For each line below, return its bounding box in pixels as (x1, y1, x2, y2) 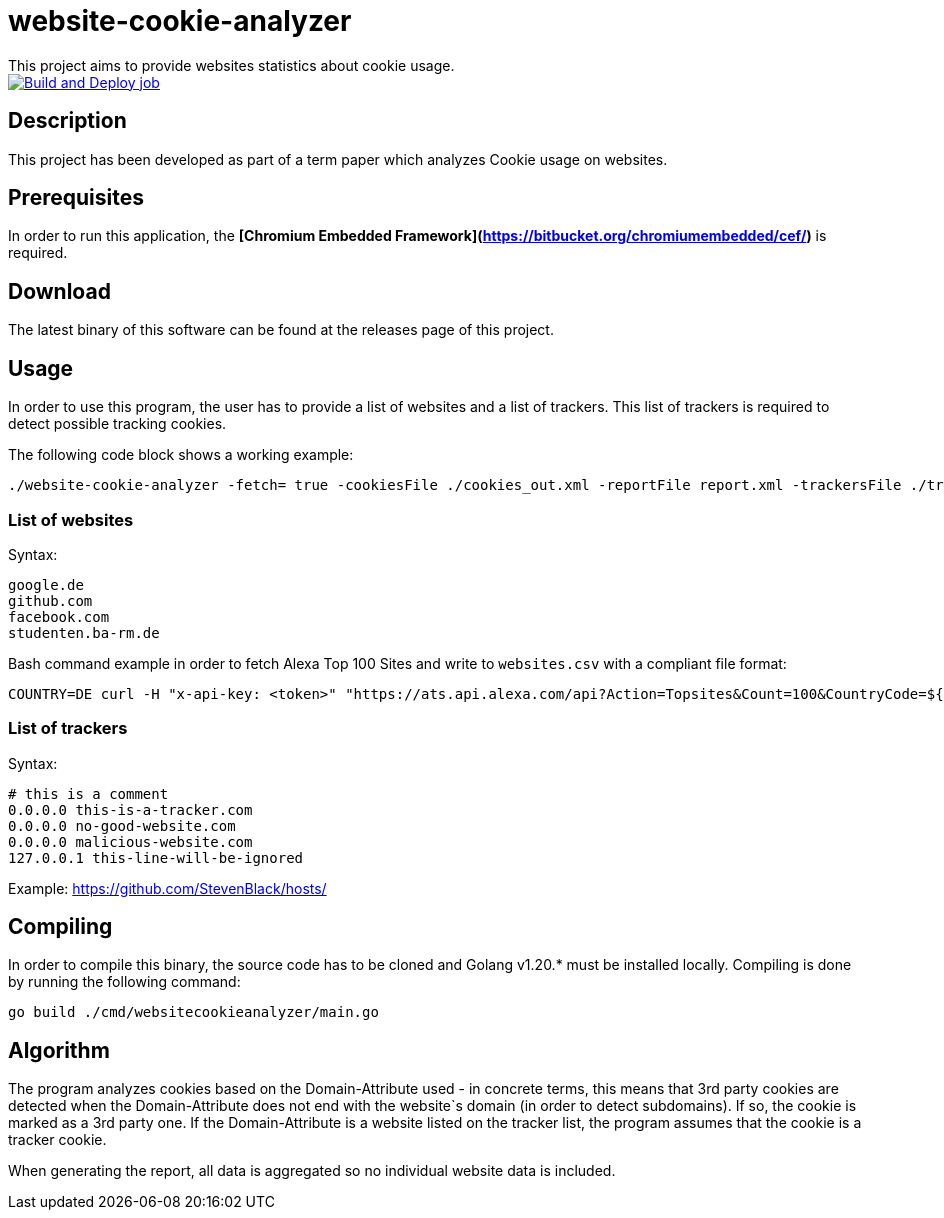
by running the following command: (8, 973, 241, 991)
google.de (8, 576, 84, 593)
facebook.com (8, 608, 110, 625)
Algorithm (8, 1037, 110, 1063)
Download (8, 278, 111, 304)
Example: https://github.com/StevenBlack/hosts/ (8, 879, 327, 897)
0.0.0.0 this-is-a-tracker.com (8, 801, 253, 818)
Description (8, 108, 127, 134)
